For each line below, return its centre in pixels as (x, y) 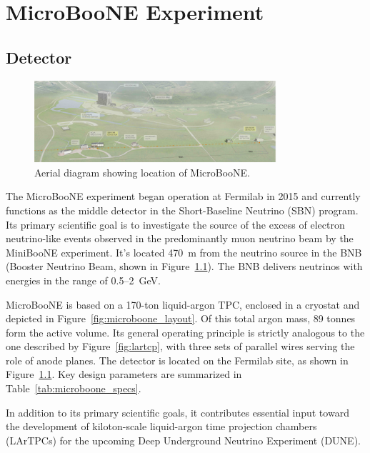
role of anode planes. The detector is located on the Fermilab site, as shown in (177, 360)
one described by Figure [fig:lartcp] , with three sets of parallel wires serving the (180, 346)
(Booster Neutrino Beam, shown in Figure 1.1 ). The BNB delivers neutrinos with (184, 266)
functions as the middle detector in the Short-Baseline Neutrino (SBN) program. (182, 210)
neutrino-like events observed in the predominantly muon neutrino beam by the (180, 238)
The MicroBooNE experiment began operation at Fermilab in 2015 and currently (183, 196)
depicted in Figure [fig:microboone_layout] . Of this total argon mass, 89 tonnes (181, 318)
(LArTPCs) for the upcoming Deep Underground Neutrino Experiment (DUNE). (183, 440)
